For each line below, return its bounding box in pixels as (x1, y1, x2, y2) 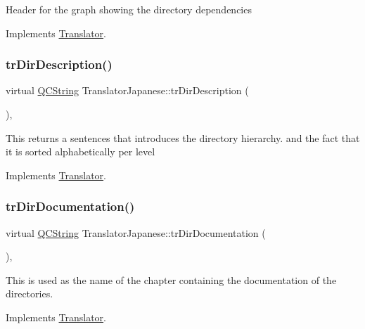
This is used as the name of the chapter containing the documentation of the (6, 272, 337, 287)
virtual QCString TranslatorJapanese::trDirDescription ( (6, 83, 249, 98)
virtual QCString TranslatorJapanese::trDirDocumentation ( (6, 225, 266, 240)
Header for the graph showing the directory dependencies (6, 2, 252, 16)
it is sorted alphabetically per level (6, 144, 155, 159)
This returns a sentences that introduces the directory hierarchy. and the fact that (6, 130, 360, 145)
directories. (6, 286, 53, 301)
